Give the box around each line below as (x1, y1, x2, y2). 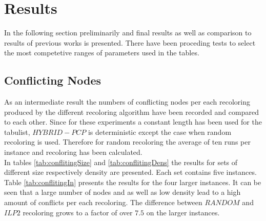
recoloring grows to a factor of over (23, 207, 133, 217)
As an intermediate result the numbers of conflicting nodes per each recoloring (4, 96, 251, 107)
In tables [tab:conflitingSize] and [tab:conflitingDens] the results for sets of (4, 156, 238, 167)
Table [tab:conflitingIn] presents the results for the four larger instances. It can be (4, 176, 261, 187)
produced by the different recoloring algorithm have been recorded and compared (4, 106, 259, 117)
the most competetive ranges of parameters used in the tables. (4, 47, 199, 58)
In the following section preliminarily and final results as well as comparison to (4, 27, 252, 38)
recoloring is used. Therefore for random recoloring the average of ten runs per (4, 136, 251, 147)
